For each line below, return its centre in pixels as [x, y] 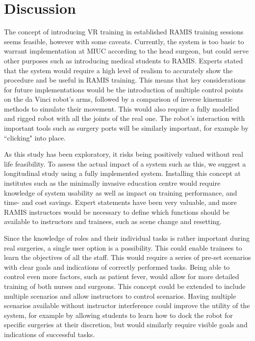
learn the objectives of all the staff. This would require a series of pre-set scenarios [127, 257]
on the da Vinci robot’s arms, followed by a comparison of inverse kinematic [118, 99]
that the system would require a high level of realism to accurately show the [118, 70]
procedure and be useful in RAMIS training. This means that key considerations [125, 80]
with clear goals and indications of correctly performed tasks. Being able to [117, 267]
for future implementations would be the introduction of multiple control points [124, 89]
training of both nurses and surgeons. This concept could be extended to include [125, 286]
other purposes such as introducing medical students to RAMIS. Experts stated [124, 60]
